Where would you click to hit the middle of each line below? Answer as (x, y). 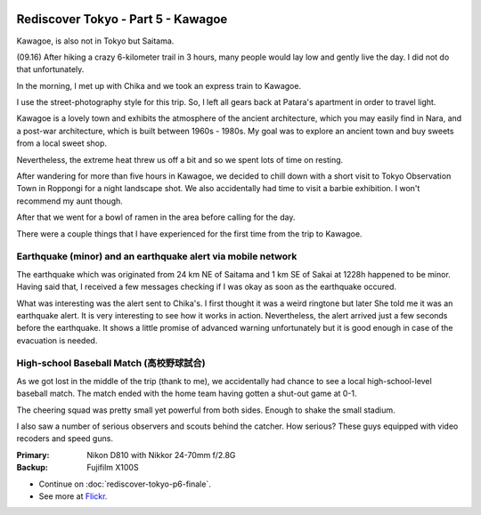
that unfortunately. (50, 69)
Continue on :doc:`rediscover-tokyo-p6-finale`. (125, 484)
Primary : (33, 455)
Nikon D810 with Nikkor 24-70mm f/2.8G (161, 455)
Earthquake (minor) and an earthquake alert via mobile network (157, 256)
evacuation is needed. (57, 340)
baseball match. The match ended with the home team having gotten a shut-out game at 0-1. (187, 394)
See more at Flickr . (73, 496)
